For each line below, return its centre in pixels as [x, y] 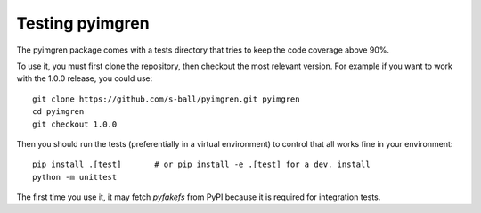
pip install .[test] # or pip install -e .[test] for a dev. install [201, 164]
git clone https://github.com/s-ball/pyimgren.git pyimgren [166, 99]
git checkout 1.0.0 [75, 124]
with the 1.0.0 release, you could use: [85, 78]
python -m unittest [75, 177]
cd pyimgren [58, 112]
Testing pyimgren [83, 23]
